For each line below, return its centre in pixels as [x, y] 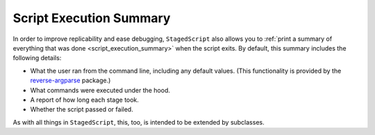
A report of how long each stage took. [84, 100]
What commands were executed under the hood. [100, 90]
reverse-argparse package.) [70, 80]
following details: [37, 58]
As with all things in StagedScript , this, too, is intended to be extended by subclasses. [139, 122]
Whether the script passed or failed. [82, 109]
